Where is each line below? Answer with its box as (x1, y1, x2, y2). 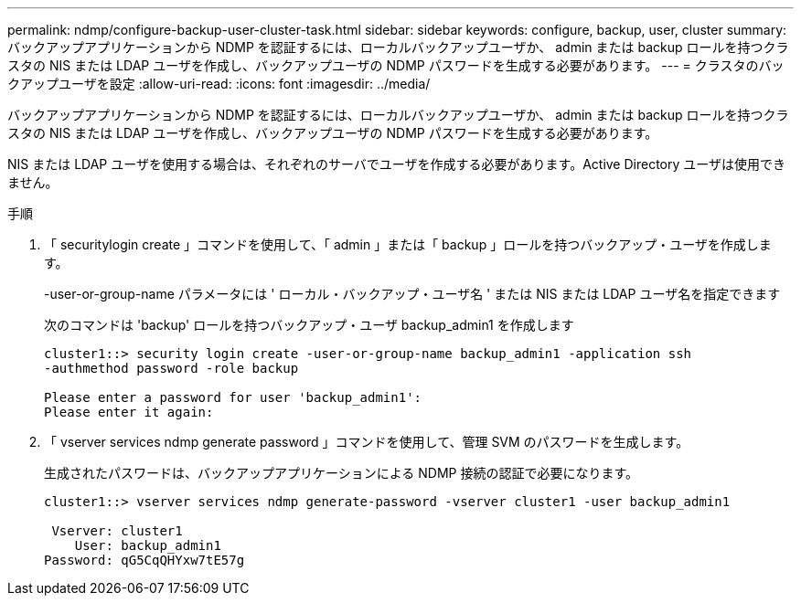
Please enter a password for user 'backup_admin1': (44, 390, 422, 405)
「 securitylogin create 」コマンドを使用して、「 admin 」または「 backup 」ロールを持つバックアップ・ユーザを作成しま (44, 237, 772, 252)
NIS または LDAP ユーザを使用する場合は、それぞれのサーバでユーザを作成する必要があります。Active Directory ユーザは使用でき (7, 156, 786, 172)
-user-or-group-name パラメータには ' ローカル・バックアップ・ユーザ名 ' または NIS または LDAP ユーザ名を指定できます (44, 286, 781, 301)
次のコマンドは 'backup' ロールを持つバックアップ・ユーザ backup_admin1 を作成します (44, 317, 574, 333)
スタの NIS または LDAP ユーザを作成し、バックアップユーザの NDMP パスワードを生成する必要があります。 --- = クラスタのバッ (7, 58, 785, 73)
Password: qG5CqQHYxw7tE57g (44, 553, 245, 567)
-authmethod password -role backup (44, 361, 299, 376)
